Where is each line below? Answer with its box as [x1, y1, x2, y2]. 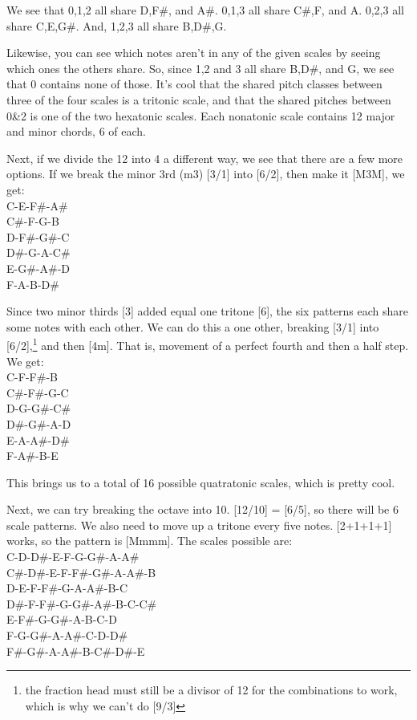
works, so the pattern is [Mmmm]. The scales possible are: [6, 532, 293, 549]
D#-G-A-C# [6, 244, 71, 261]
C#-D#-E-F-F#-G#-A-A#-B [6, 563, 156, 580]
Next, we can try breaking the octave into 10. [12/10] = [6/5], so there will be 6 [6, 501, 399, 518]
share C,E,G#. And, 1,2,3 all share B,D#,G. [6, 17, 227, 34]
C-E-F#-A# [6, 197, 68, 214]
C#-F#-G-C [6, 384, 69, 401]
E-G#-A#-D [6, 259, 71, 276]
